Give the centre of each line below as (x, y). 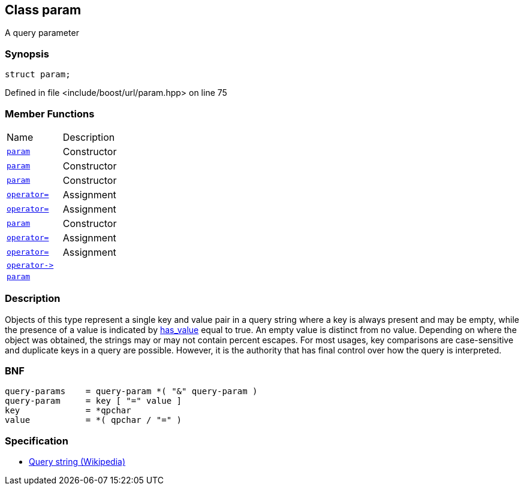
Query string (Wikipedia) (77, 462)
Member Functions (50, 114)
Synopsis (27, 54)
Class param (43, 10)
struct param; (38, 75)
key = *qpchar (68, 411)
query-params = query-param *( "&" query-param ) (131, 391)
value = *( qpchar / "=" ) (94, 420)
